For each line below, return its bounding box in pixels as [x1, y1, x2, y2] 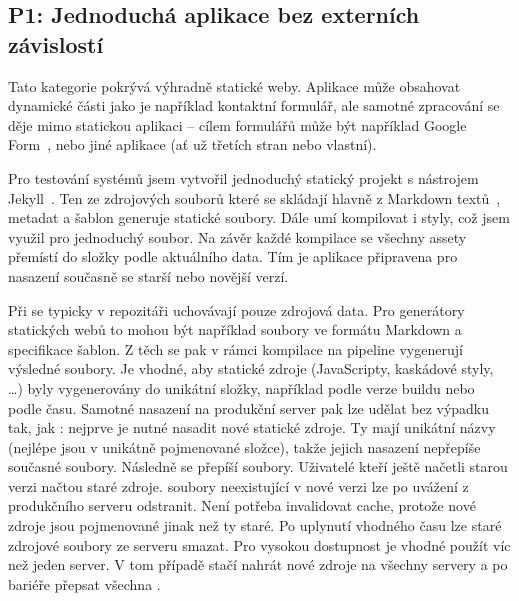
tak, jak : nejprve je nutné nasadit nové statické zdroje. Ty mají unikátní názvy [8, 417, 496, 438]
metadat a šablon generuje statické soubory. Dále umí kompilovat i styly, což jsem [8, 207, 510, 228]
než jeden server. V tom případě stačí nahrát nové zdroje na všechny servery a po [8, 554, 508, 575]
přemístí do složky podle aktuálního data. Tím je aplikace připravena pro [8, 246, 458, 267]
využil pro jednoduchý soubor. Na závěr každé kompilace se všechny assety [8, 226, 467, 247]
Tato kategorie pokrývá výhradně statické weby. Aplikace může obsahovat [8, 75, 461, 96]
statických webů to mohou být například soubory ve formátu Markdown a [8, 319, 462, 340]
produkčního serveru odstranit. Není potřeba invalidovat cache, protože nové [8, 495, 476, 516]
